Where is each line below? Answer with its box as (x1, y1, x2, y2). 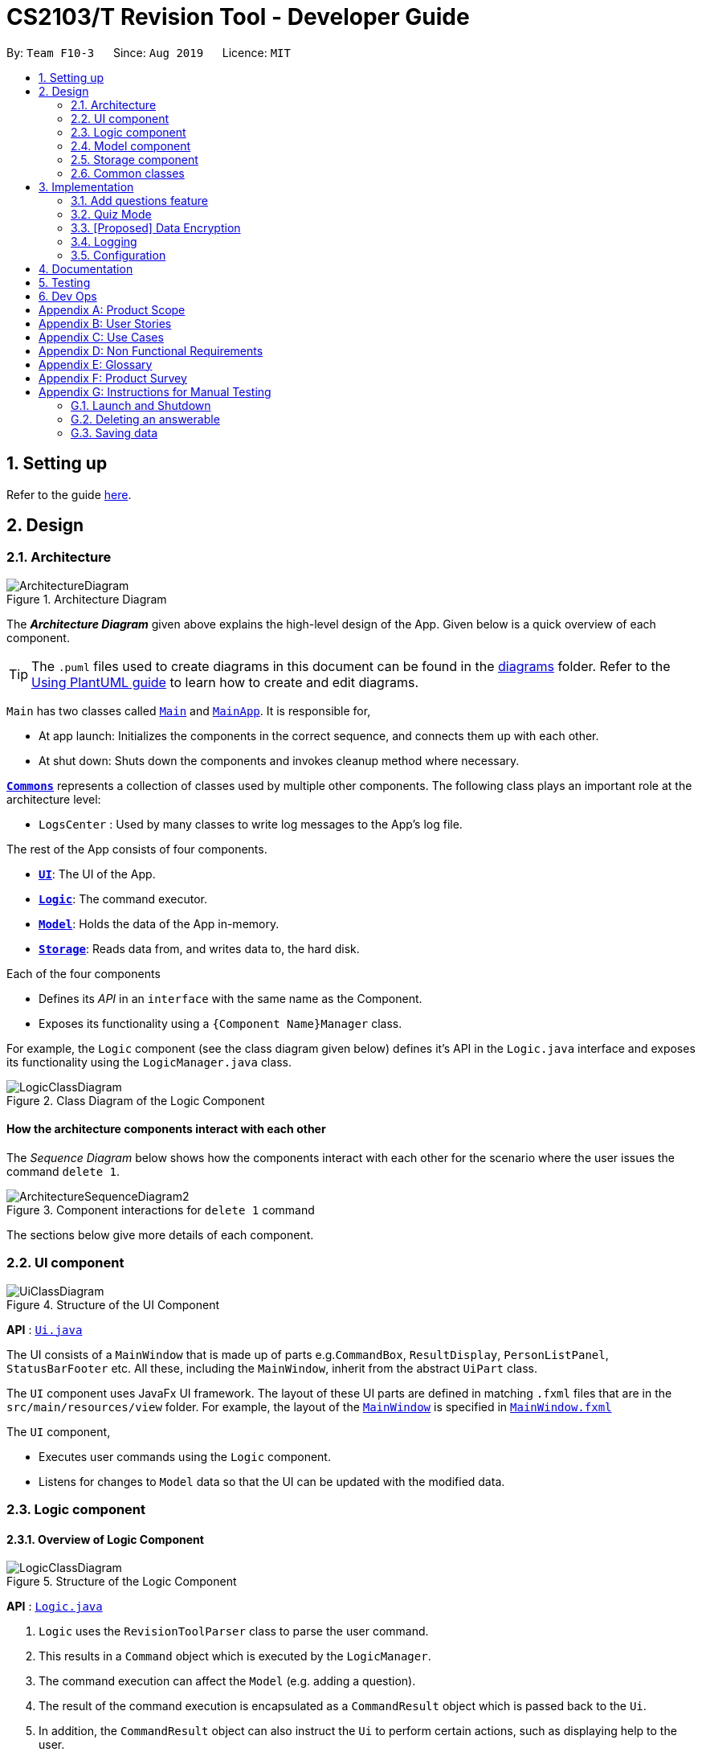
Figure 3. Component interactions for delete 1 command (6, 1203, 315, 1218)
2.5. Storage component (71, 152, 198, 166)
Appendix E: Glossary (39, 357, 153, 371)
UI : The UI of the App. (39, 866, 156, 881)
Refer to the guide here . (6, 487, 132, 501)
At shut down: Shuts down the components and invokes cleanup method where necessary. (39, 753, 520, 768)
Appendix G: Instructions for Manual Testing (39, 384, 271, 399)
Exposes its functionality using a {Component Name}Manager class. (39, 1016, 402, 1030)
